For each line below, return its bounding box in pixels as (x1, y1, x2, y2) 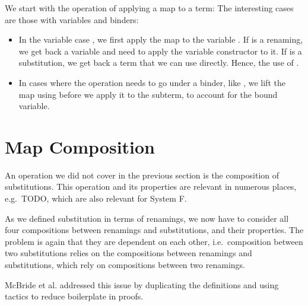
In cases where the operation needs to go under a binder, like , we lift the (18, 76, 285, 88)
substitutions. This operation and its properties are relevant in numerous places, (5, 180, 297, 193)
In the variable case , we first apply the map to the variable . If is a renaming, (18, 33, 303, 46)
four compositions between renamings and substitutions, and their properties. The (5, 224, 304, 236)
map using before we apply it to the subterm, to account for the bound (18, 88, 278, 100)
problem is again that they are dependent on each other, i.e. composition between (5, 235, 303, 247)
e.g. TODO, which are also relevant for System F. (5, 192, 187, 205)
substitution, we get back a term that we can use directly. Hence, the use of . (18, 56, 299, 69)
